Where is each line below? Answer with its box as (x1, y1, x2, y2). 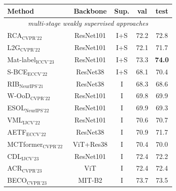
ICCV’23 (36, 60, 54, 65)
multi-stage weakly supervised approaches (28, 18, 148, 28)
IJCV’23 (21, 156, 39, 162)
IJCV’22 (23, 120, 40, 125)
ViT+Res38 (73, 139, 108, 149)
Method (7, 5, 34, 16)
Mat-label (7, 54, 36, 64)
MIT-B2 (78, 175, 103, 185)
